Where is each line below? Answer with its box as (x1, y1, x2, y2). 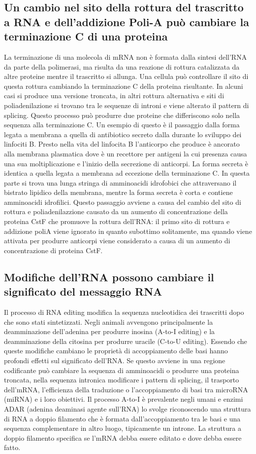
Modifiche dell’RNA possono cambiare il (4, 269, 214, 284)
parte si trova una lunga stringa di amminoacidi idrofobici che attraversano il (4, 177, 237, 188)
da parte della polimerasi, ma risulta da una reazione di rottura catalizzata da (4, 61, 240, 72)
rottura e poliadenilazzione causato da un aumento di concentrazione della (4, 206, 228, 217)
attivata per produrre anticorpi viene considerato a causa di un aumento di (4, 235, 230, 246)
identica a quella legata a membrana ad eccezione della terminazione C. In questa (4, 168, 250, 178)
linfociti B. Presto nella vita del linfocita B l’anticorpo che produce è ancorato (4, 139, 240, 149)
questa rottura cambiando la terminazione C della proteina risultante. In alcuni (4, 80, 243, 91)
